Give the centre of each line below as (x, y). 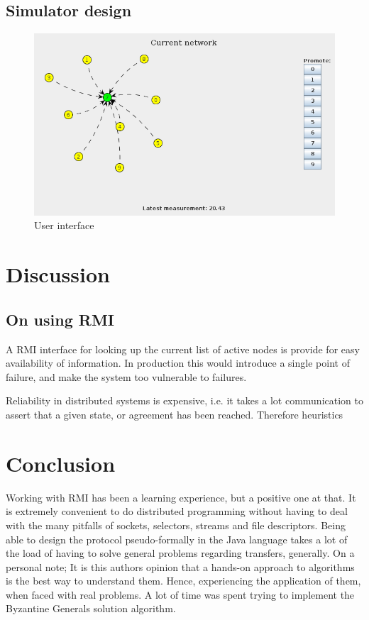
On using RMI (60, 319)
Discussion (58, 274)
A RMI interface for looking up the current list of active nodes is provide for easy (183, 349)
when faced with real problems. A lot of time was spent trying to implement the (180, 594)
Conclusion (61, 463)
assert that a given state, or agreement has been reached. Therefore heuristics (175, 414)
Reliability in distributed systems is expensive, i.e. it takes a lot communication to (184, 400)
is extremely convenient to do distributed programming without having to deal (177, 511)
